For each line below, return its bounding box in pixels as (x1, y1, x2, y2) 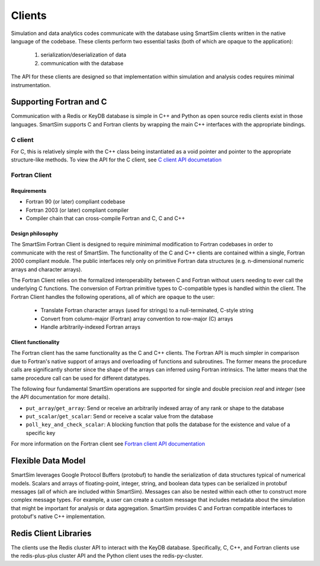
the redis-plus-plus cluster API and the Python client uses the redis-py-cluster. (11, 552, 203, 559)
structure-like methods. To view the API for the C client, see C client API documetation (11, 156, 222, 163)
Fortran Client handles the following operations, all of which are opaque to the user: (11, 293, 215, 300)
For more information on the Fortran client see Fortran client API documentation (11, 440, 206, 447)
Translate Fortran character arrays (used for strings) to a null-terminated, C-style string (40, 307, 254, 314)
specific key (25, 429, 56, 436)
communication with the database (40, 59, 124, 66)
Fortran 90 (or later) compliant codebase (25, 198, 126, 205)
